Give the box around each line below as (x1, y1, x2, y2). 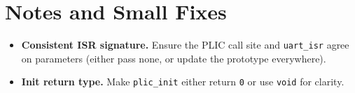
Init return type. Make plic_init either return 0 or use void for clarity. (21, 74, 344, 89)
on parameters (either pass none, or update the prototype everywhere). (21, 51, 326, 65)
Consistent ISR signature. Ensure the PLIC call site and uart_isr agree (21, 37, 349, 52)
